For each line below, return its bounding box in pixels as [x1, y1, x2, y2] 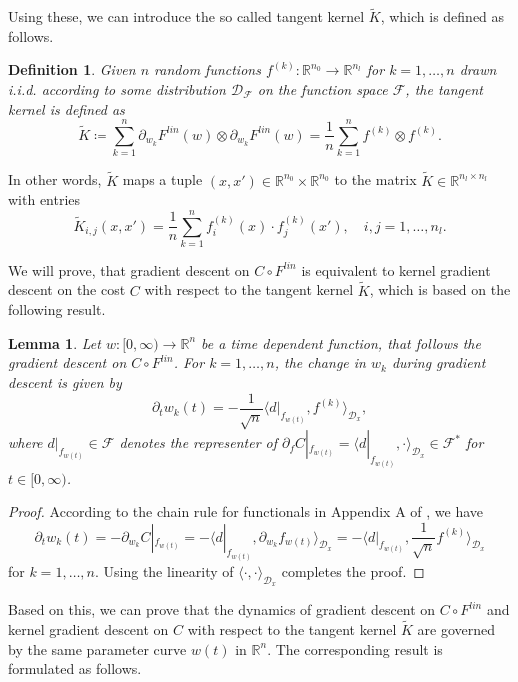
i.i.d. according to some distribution [8, 79, 226, 99]
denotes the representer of [119, 432, 278, 453]
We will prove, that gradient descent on [8, 259, 250, 280]
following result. [8, 299, 106, 320]
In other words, [8, 169, 102, 190]
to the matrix [334, 169, 417, 190]
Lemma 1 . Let [8, 332, 101, 353]
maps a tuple [122, 169, 203, 190]
